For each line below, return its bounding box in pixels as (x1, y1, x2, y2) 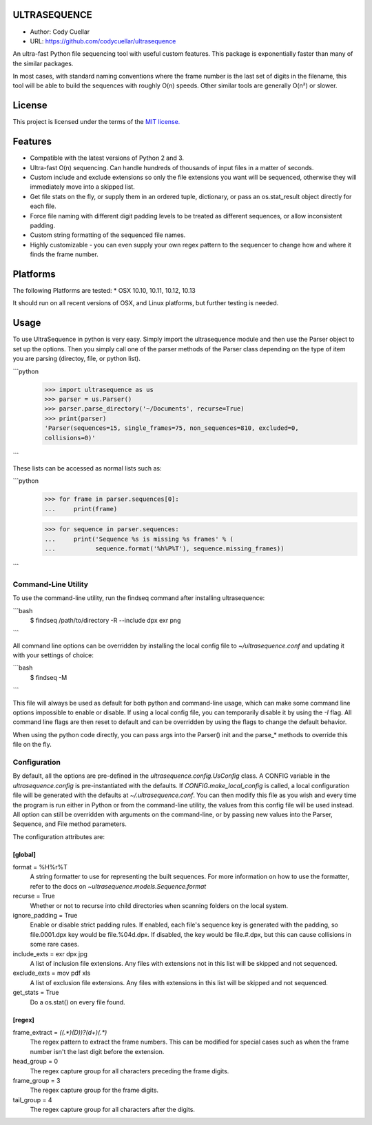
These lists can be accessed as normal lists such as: (12, 464, 162, 472)
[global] (12, 850, 36, 858)
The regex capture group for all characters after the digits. (30, 1106, 196, 1114)
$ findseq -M (30, 673, 68, 681)
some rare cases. (30, 940, 79, 949)
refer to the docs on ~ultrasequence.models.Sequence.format (30, 882, 207, 890)
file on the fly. (12, 741, 52, 749)
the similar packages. (12, 59, 74, 68)
